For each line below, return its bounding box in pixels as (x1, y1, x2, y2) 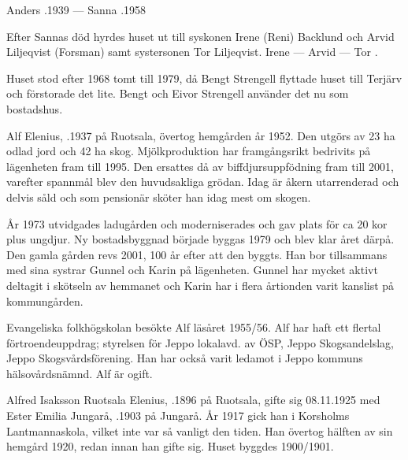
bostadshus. (6, 100, 63, 117)
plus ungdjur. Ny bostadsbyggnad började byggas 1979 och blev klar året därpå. (6, 231, 395, 247)
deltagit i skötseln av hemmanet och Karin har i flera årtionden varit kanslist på (6, 276, 395, 293)
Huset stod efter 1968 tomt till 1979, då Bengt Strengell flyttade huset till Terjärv (6, 69, 402, 86)
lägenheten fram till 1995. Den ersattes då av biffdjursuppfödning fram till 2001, (6, 158, 394, 174)
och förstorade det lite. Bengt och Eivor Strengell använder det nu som (6, 85, 349, 102)
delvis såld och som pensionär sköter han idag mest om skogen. (6, 188, 311, 205)
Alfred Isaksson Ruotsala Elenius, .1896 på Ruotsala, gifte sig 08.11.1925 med (6, 391, 380, 408)
